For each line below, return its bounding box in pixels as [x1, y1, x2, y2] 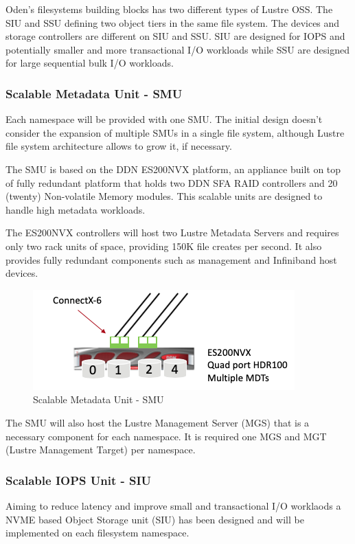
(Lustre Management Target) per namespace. [5, 442, 196, 457]
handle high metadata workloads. [5, 202, 146, 216]
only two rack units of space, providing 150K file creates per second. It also [5, 238, 322, 253]
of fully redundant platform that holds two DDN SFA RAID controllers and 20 [5, 175, 338, 190]
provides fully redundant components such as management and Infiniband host [5, 252, 337, 267]
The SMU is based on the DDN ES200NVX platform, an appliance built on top [5, 161, 341, 176]
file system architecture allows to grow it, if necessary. [5, 139, 232, 153]
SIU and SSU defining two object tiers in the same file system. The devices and [5, 15, 340, 30]
